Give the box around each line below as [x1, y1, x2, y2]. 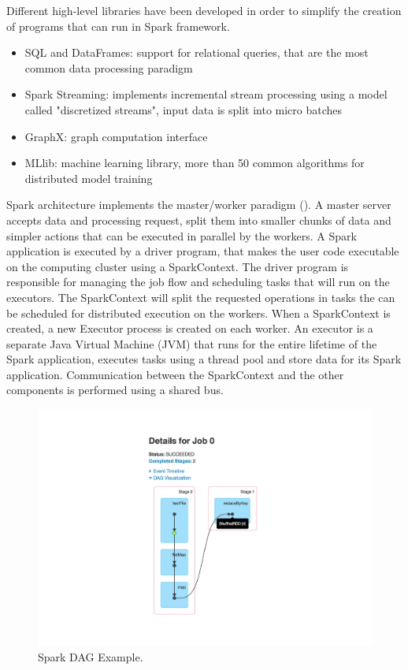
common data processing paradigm [24, 59, 193, 76]
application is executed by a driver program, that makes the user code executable [6, 243, 399, 259]
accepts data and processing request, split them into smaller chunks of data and [6, 211, 391, 228]
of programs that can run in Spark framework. [6, 17, 230, 34]
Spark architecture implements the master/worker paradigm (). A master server [6, 196, 391, 213]
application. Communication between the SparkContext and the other [6, 366, 344, 382]
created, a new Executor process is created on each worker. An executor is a [6, 320, 373, 337]
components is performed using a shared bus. [6, 382, 224, 398]
